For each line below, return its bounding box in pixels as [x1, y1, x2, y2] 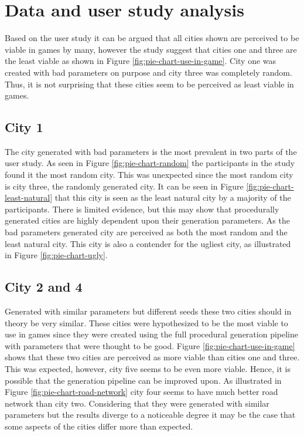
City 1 [5, 118, 43, 136]
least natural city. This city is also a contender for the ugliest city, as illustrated [5, 237, 291, 249]
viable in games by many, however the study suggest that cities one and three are [5, 43, 297, 55]
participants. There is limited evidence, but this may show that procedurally [5, 202, 279, 215]
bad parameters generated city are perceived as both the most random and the [5, 226, 288, 238]
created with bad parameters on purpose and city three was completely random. [5, 66, 292, 78]
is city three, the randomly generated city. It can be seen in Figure [5, 180, 244, 192]
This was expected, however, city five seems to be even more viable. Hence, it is [5, 363, 291, 374]
